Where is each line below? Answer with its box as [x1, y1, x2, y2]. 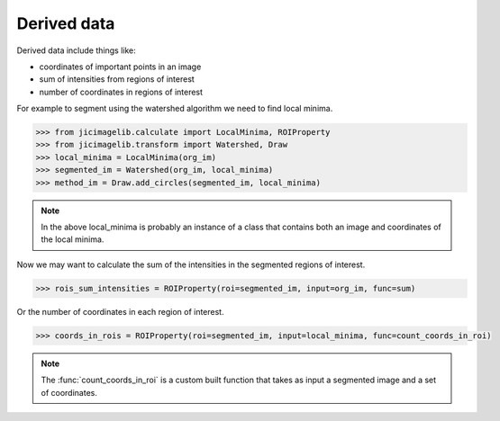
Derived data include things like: [16, 45, 136, 56]
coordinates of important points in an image [39, 61, 202, 72]
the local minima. [41, 234, 105, 245]
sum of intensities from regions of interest [39, 74, 195, 85]
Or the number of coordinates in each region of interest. [16, 306, 224, 317]
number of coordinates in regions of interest [39, 86, 203, 97]
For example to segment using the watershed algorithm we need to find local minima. [16, 103, 333, 114]
